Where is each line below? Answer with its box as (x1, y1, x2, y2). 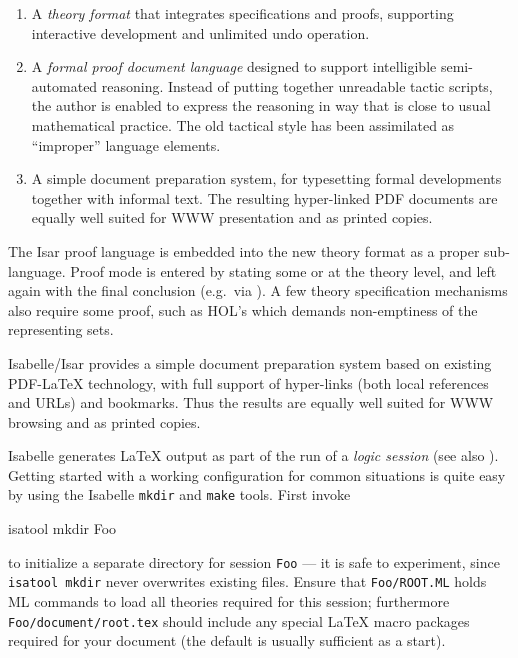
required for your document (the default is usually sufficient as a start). (8, 630, 446, 651)
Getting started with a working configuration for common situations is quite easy (8, 464, 506, 485)
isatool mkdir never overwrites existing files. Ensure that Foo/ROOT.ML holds (8, 571, 487, 592)
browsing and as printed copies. (8, 411, 201, 432)
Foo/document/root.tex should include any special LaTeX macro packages (8, 610, 470, 631)
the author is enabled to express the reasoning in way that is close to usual (31, 95, 491, 116)
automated (31, 75, 98, 96)
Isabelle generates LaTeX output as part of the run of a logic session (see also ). (8, 445, 499, 466)
